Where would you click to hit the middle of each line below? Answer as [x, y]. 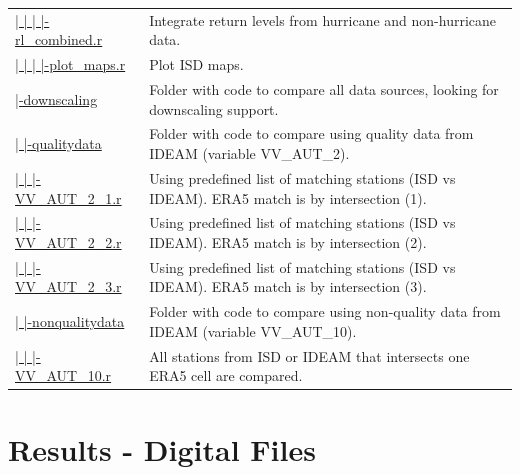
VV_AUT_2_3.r [68, 286]
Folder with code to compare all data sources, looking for [324, 89]
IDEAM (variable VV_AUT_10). [253, 330]
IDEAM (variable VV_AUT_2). [249, 153]
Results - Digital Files [162, 448]
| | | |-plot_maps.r [70, 64]
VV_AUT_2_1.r [68, 197]
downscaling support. [214, 108]
